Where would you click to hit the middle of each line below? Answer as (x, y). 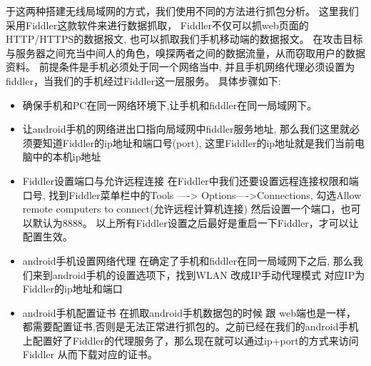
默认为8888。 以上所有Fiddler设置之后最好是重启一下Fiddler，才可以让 (195, 222)
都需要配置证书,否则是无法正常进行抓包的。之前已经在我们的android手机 (190, 326)
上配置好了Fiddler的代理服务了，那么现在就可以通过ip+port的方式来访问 (190, 340)
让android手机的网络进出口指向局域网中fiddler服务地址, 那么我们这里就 (186, 129)
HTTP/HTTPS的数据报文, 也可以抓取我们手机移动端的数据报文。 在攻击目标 (184, 39)
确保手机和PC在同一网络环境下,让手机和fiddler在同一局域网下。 (170, 105)
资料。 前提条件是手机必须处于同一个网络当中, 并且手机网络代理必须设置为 (181, 67)
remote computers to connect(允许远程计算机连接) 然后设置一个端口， (182, 209)
